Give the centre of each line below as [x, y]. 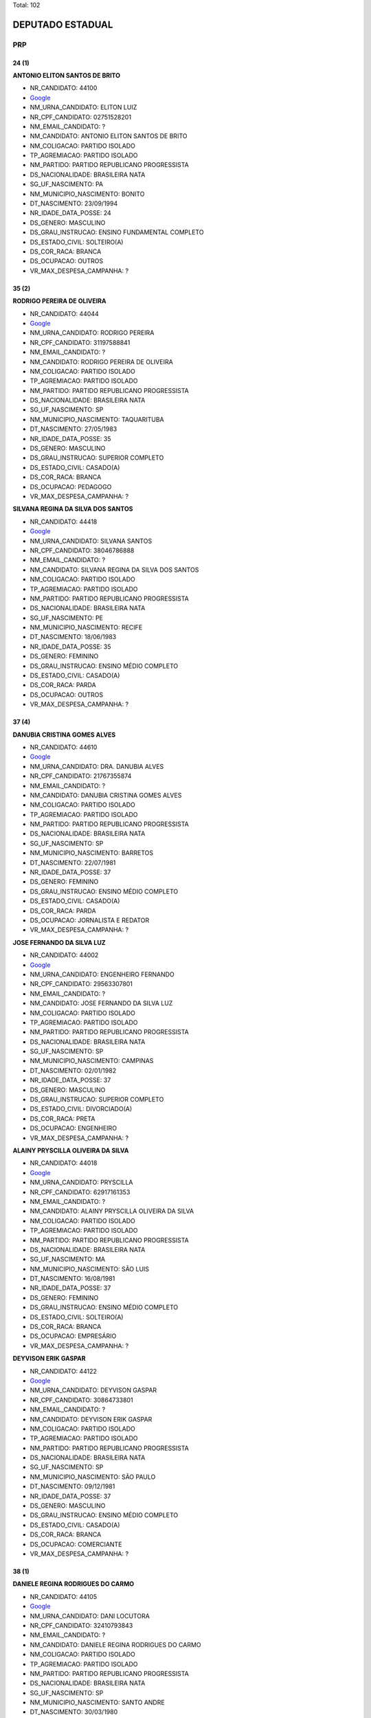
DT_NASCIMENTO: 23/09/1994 [74, 203]
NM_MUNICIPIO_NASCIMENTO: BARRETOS [92, 853]
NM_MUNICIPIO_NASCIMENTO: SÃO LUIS [90, 1269]
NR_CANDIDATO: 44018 [64, 1163]
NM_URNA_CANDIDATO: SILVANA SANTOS [91, 541]
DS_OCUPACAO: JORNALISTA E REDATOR [90, 920]
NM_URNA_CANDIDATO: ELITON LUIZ [83, 107]
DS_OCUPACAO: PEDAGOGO [71, 487]
